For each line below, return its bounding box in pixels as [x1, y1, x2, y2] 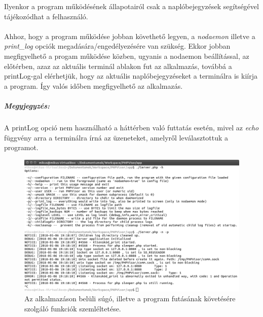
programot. [4, 142, 39, 153]
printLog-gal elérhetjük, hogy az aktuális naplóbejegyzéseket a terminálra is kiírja [4, 71, 257, 81]
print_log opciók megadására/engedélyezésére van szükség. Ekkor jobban [4, 41, 231, 51]
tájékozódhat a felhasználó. [4, 11, 88, 21]
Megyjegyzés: [4, 100, 50, 111]
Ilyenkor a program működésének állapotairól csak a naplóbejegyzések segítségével [4, 1, 259, 11]
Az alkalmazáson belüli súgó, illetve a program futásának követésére [24, 293, 236, 304]
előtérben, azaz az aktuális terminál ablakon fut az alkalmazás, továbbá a [4, 60, 232, 71]
